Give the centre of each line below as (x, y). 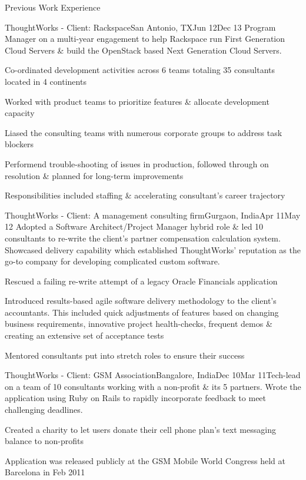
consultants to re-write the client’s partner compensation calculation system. (143, 238)
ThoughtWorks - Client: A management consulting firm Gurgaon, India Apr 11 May (153, 215)
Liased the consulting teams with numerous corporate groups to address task (144, 132)
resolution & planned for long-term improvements (94, 175)
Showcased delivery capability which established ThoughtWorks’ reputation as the (153, 249)
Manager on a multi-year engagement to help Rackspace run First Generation (145, 39)
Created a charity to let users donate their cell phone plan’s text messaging (140, 429)
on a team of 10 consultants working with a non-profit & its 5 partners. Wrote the (153, 386)
